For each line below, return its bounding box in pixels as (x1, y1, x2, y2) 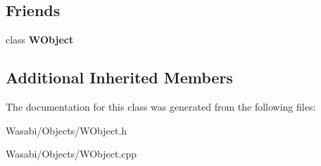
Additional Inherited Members (6, 67, 233, 88)
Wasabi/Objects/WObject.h (6, 123, 127, 137)
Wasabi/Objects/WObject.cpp (6, 146, 137, 161)
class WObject (6, 32, 74, 47)
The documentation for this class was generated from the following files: (6, 99, 316, 113)
